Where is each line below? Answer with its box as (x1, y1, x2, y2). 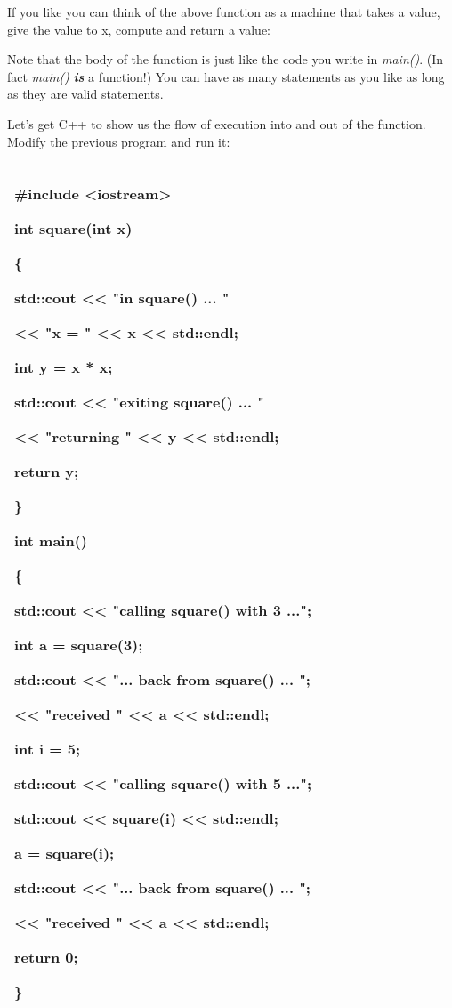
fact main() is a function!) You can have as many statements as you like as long (7, 67, 445, 85)
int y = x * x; (14, 357, 113, 378)
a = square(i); (14, 843, 115, 864)
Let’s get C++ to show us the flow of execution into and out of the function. (7, 114, 426, 133)
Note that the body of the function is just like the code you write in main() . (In (7, 50, 444, 69)
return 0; (14, 947, 78, 968)
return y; (14, 461, 79, 482)
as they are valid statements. (7, 85, 164, 103)
